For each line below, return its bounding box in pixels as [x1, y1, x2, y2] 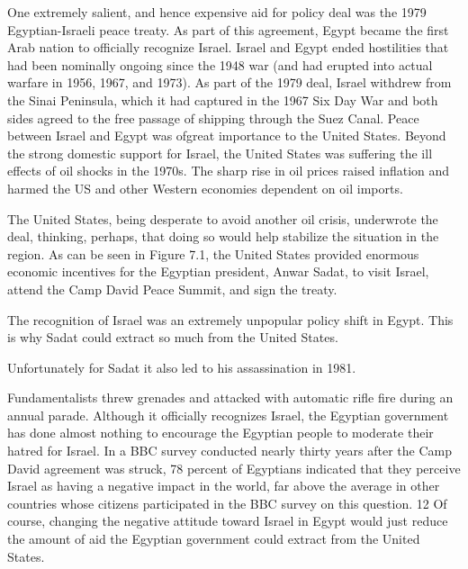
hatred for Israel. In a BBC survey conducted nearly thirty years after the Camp [7, 441, 453, 460]
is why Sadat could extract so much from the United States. [7, 328, 338, 347]
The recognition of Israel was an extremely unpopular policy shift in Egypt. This [7, 310, 454, 329]
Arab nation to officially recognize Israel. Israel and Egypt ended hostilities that [7, 38, 449, 57]
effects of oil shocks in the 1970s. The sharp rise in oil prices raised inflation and [7, 161, 450, 180]
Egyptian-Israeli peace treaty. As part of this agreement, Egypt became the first [7, 20, 449, 39]
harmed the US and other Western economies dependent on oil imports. [7, 178, 403, 197]
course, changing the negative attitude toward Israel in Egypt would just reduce [7, 511, 448, 530]
